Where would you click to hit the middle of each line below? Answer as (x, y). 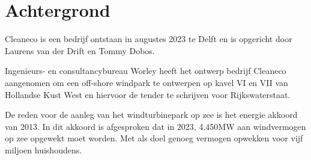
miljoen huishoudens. (44, 149)
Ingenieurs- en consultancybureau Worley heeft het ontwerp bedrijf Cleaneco (146, 71)
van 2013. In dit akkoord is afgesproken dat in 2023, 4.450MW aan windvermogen (155, 126)
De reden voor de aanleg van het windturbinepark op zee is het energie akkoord (151, 115)
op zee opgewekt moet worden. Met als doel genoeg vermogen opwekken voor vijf (154, 138)
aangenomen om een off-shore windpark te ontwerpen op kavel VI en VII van (146, 82)
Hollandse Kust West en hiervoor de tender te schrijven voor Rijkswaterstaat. (148, 94)
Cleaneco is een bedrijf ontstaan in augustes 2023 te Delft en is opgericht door (149, 39)
